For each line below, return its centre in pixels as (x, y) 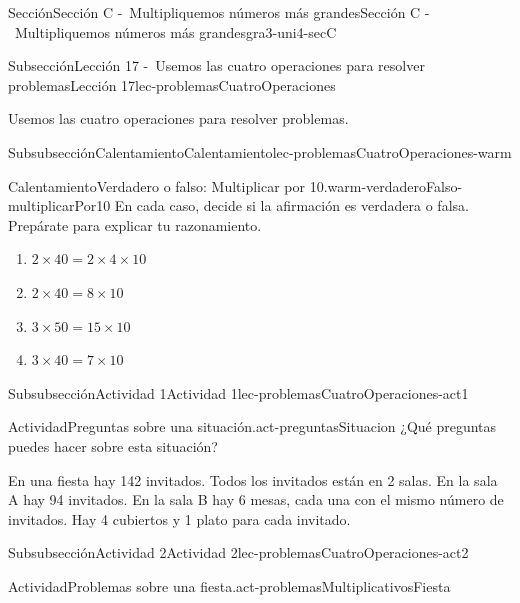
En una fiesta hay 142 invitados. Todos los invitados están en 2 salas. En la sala (253, 479)
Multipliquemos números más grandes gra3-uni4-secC (175, 31)
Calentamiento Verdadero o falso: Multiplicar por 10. (168, 185)
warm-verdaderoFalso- (395, 185)
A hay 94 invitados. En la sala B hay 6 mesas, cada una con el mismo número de (256, 499)
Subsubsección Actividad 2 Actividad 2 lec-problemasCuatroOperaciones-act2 (238, 552)
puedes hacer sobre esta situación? (113, 445)
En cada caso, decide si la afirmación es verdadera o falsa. (291, 205)
